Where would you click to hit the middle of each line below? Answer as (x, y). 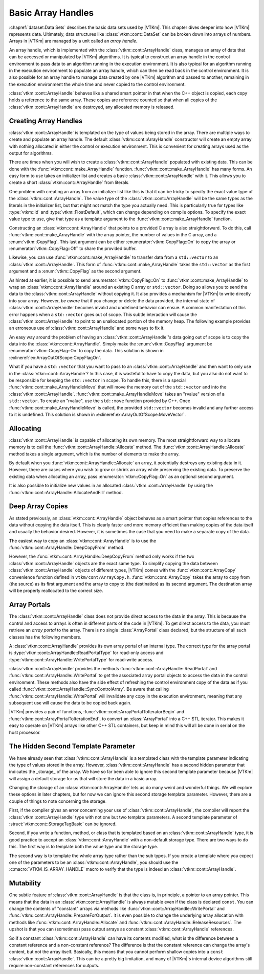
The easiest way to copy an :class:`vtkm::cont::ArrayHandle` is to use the (83, 541)
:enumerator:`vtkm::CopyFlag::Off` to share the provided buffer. (73, 249)
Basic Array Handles (51, 13)
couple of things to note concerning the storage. (58, 801)
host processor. (25, 732)
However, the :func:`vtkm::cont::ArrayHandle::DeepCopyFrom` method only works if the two (102, 556)
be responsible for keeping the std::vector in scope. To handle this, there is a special (97, 380)
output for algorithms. (31, 153)
